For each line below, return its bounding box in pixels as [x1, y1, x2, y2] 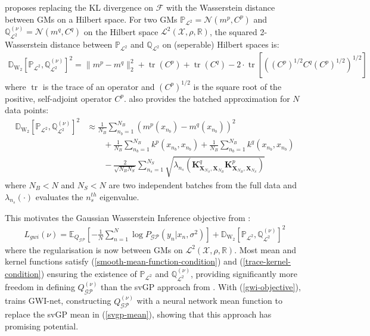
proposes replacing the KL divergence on [5, 1, 153, 13]
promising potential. [5, 319, 79, 332]
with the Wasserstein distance [166, 1, 275, 13]
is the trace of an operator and [42, 80, 155, 92]
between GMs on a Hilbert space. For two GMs [5, 13, 178, 25]
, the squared [209, 25, 257, 38]
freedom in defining [5, 281, 75, 293]
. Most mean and [234, 243, 297, 256]
